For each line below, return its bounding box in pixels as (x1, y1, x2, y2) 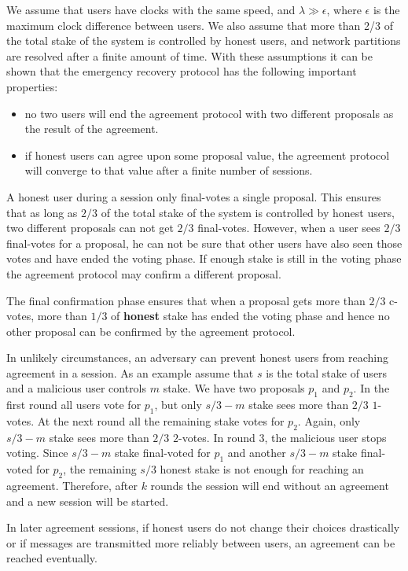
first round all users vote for (6, 396, 142, 413)
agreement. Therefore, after (6, 477, 138, 494)
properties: (6, 78, 58, 94)
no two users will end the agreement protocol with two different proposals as (24, 105, 394, 121)
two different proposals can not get (6, 219, 174, 236)
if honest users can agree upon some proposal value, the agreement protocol (24, 146, 390, 163)
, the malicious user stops (264, 429, 387, 445)
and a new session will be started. (6, 492, 169, 509)
